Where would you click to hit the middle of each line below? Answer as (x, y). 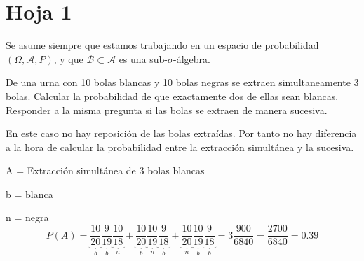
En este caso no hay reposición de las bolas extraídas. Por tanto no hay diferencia (181, 133)
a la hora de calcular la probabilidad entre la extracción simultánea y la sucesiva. (180, 147)
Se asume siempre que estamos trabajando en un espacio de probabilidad (162, 45)
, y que (68, 58)
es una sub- (143, 58)
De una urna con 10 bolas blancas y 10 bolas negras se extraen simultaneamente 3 (182, 82)
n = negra (27, 217)
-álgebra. (192, 58)
